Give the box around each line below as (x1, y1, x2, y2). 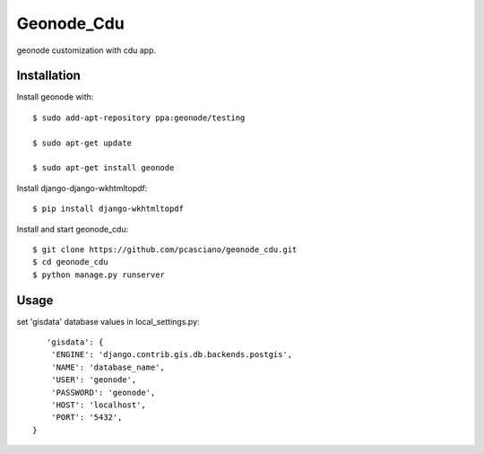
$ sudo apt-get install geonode (32, 162, 175, 173)
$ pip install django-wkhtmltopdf (32, 204, 184, 214)
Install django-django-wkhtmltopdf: (16, 182, 148, 193)
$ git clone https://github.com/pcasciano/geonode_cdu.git (32, 244, 298, 255)
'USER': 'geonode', (50, 375, 137, 385)
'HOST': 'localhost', (50, 400, 147, 410)
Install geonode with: (16, 92, 94, 102)
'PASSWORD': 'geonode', (50, 387, 156, 397)
